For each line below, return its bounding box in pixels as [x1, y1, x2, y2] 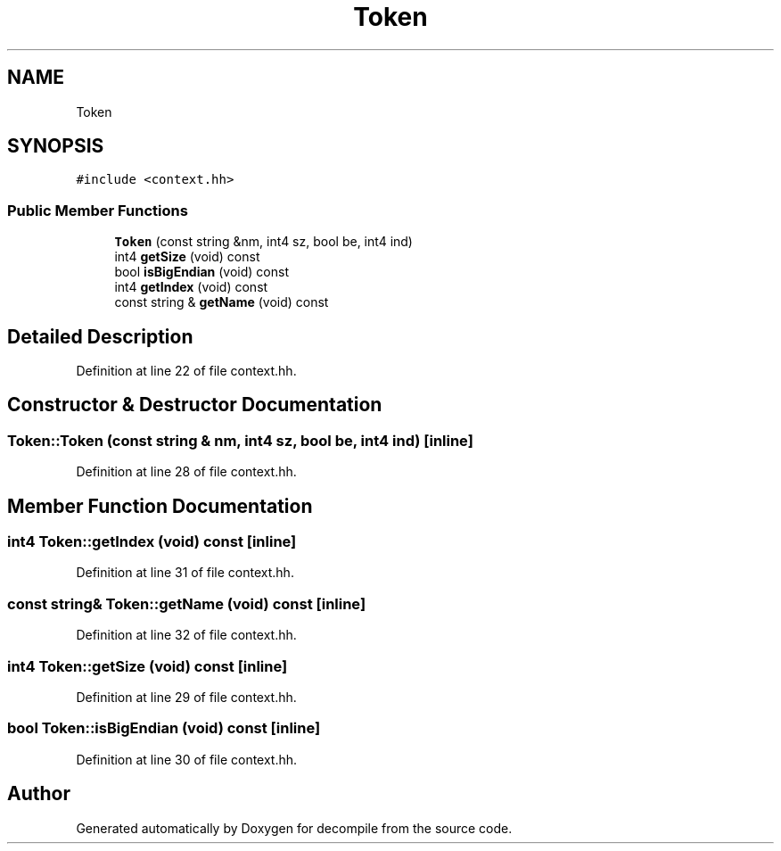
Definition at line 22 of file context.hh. [76, 363, 297, 379]
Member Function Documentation [7, 494, 313, 517]
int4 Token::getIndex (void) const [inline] [7, 533, 297, 551]
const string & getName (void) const [114, 294, 329, 310]
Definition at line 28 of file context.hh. [76, 464, 297, 480]
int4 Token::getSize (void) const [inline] [7, 657, 288, 675]
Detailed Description [7, 325, 193, 348]
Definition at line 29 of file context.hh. [76, 689, 297, 705]
